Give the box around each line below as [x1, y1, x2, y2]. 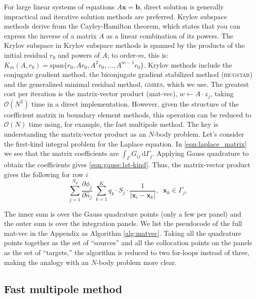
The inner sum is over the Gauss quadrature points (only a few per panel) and [4, 208, 241, 219]
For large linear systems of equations [4, 1, 115, 11]
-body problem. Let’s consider [154, 128, 244, 139]
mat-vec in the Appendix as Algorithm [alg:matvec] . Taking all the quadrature [4, 227, 242, 238]
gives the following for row [4, 169, 84, 179]
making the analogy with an [4, 257, 89, 267]
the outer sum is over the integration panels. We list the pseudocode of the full [4, 218, 242, 228]
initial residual [4, 49, 48, 60]
